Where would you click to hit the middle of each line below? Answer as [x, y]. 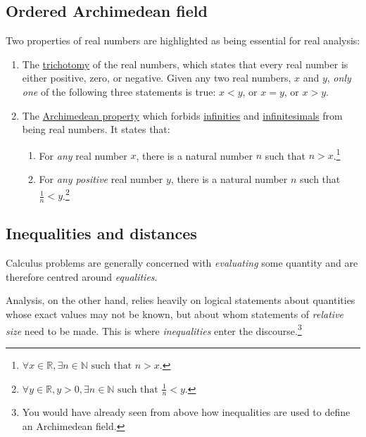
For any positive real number [101, 179]
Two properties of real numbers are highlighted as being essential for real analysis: [183, 40]
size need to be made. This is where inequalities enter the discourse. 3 [154, 329]
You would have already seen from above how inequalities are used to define [186, 412]
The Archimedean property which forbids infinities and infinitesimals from [182, 115]
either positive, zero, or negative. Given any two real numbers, [157, 78]
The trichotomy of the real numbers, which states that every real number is [185, 64]
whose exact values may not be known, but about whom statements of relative [175, 314]
